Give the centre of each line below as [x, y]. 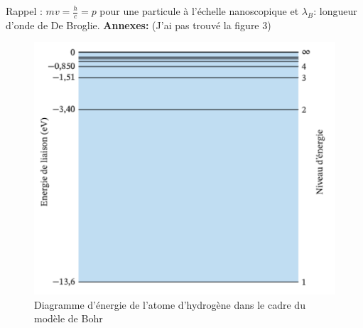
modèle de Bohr [69, 318]
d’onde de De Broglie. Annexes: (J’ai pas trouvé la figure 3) [139, 25]
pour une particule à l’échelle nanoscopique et [199, 11]
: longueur [335, 11]
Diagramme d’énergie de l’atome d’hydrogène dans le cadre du [170, 304]
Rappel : [24, 11]
